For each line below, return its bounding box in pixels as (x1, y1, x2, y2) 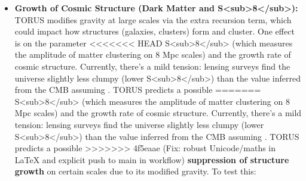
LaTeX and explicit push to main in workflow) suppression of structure (14, 153, 289, 166)
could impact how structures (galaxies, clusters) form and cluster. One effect (14, 25, 295, 38)
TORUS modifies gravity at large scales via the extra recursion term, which (14, 13, 292, 26)
